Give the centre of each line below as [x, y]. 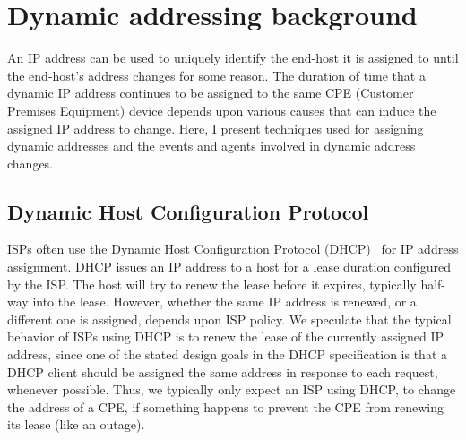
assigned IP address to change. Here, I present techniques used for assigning [216, 128]
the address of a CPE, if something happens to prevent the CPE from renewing [225, 406]
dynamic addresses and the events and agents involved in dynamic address [211, 146]
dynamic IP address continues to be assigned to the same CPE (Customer [211, 93]
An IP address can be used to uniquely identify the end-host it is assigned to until [233, 58]
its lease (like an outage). [76, 424]
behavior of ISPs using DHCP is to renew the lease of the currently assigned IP [226, 336]
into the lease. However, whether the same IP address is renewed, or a [224, 302]
